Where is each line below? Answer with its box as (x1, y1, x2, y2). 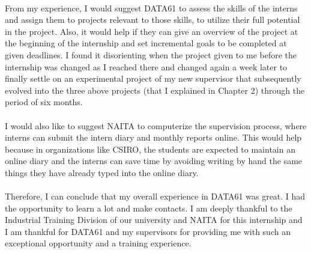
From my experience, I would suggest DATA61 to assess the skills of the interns (5, 1, 298, 14)
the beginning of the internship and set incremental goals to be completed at (5, 37, 287, 49)
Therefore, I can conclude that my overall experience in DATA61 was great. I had (5, 190, 306, 203)
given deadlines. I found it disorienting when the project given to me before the (5, 48, 297, 61)
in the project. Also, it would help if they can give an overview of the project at (5, 25, 298, 37)
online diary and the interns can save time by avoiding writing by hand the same (5, 154, 303, 167)
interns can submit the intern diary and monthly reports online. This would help (5, 131, 302, 144)
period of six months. (5, 96, 83, 108)
